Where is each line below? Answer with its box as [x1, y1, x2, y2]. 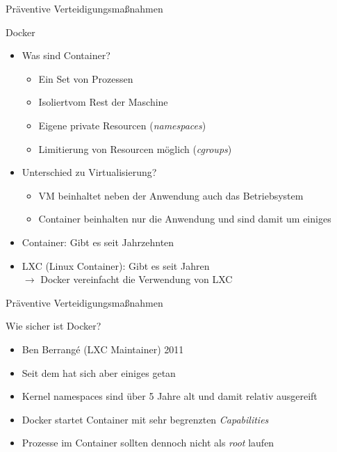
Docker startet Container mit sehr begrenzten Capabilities [22, 412, 269, 426]
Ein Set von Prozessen [38, 71, 133, 86]
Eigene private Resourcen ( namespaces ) [38, 118, 206, 132]
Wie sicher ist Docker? [6, 318, 101, 333]
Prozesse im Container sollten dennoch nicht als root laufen [22, 435, 274, 450]
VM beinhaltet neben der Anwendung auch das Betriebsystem [38, 188, 304, 202]
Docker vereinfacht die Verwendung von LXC [40, 272, 233, 286]
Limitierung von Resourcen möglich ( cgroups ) [38, 141, 232, 156]
